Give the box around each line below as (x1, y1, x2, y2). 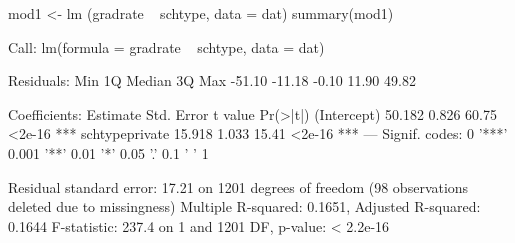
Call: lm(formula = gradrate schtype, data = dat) (8, 36, 325, 57)
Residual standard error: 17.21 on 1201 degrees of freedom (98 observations (8, 176, 469, 197)
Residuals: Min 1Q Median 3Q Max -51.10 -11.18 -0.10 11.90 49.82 (8, 70, 416, 91)
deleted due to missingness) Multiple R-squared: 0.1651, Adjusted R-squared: (8, 196, 481, 217)
